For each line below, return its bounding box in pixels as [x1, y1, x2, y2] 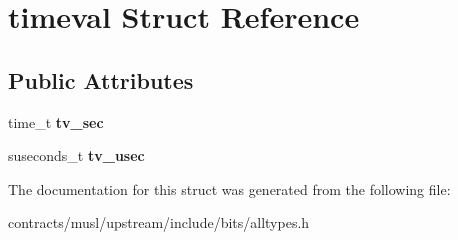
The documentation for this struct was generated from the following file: [8, 178, 451, 199]
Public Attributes [8, 64, 194, 95]
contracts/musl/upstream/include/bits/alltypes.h [8, 212, 310, 233]
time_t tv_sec [8, 111, 104, 132]
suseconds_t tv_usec [8, 145, 145, 166]
